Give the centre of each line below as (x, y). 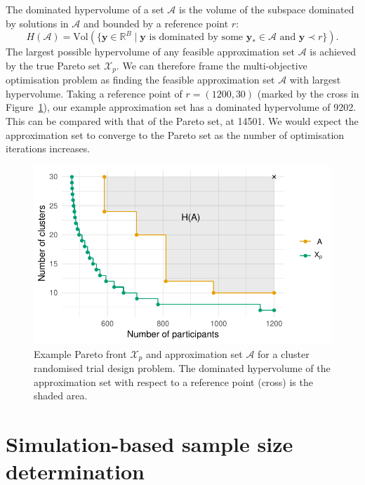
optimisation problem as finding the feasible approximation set (140, 80)
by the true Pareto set (53, 65)
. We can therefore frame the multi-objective (212, 65)
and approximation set (194, 353)
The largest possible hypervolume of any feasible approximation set (150, 52)
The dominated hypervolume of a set (85, 9)
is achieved (333, 52)
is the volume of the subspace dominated (266, 9)
